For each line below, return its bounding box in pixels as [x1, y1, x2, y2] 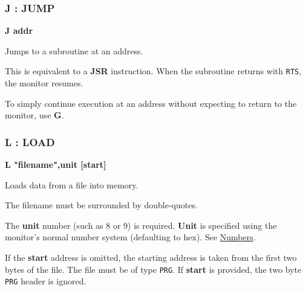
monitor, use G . [5, 109, 64, 121]
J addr [5, 24, 33, 37]
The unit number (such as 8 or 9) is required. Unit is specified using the [5, 219, 277, 231]
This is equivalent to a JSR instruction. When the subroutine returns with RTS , [5, 65, 302, 77]
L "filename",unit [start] [5, 158, 106, 171]
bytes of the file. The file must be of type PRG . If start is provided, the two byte [5, 263, 302, 275]
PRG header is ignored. [5, 275, 86, 287]
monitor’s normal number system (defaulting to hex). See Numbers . [5, 231, 256, 243]
